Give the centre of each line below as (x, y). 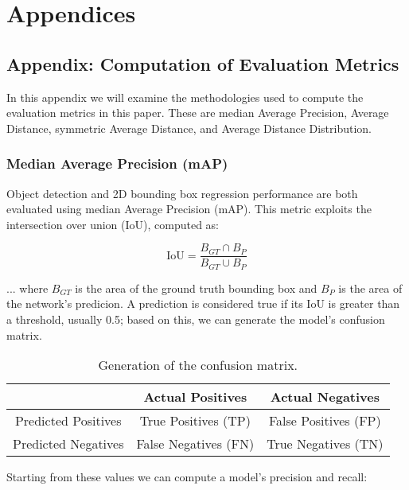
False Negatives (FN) (195, 444)
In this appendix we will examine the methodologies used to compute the (185, 97)
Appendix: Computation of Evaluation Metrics (203, 63)
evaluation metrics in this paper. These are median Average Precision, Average (198, 113)
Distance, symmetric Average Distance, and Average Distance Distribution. (189, 128)
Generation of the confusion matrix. (198, 365)
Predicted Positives (68, 421)
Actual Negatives (325, 397)
